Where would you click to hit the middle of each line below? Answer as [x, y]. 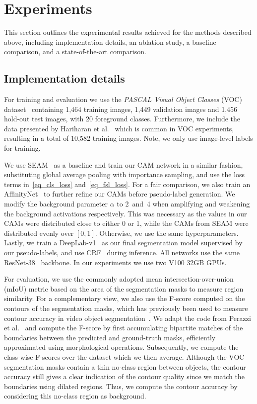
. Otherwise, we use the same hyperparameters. [167, 233]
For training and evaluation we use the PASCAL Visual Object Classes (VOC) [123, 99]
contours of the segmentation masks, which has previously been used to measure [126, 308]
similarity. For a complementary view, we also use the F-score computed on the [125, 298]
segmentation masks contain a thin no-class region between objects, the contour [125, 366]
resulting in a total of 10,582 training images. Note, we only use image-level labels [128, 138]
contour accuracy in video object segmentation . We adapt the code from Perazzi [128, 318]
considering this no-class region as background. [75, 396]
